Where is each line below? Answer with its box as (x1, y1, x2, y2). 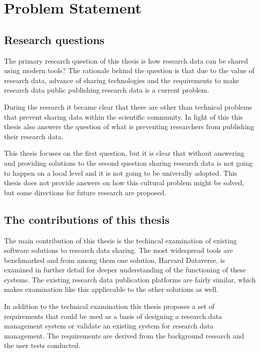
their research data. (4, 131, 63, 141)
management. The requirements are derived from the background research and (4, 330, 244, 340)
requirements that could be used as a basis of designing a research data (4, 310, 222, 321)
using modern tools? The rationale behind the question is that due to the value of (4, 65, 254, 76)
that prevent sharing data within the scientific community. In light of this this (4, 111, 243, 122)
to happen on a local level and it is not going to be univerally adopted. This (4, 167, 237, 178)
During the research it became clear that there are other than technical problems (4, 101, 252, 112)
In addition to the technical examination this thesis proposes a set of (4, 301, 214, 311)
